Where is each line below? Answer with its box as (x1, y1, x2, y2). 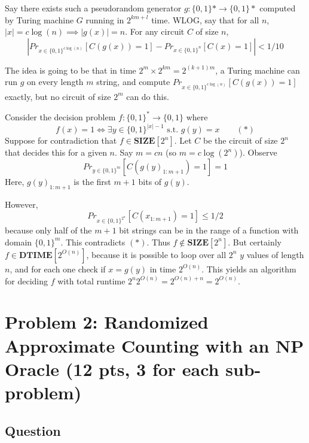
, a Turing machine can (215, 63, 300, 76)
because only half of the (5, 224, 92, 236)
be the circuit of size (203, 134, 278, 146)
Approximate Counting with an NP (5, 333, 304, 357)
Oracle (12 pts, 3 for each (5, 356, 219, 381)
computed (259, 2, 296, 14)
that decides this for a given (5, 146, 107, 158)
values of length (246, 248, 304, 260)
